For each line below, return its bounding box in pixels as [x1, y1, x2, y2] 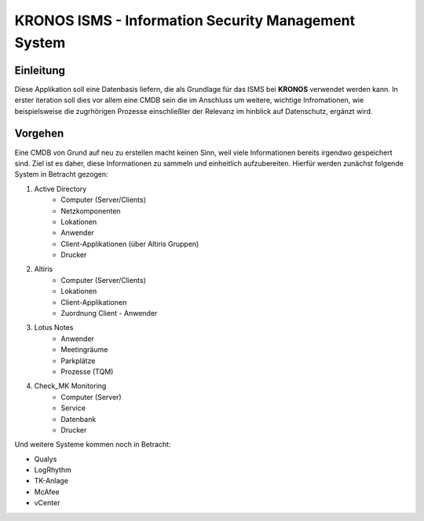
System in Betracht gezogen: [14, 170, 108, 179]
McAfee [34, 487, 60, 497]
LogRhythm [34, 465, 72, 475]
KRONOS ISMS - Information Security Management [14, 12, 356, 29]
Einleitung [14, 64, 66, 77]
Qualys [34, 454, 57, 464]
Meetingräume [60, 345, 108, 354]
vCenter [34, 498, 60, 508]
